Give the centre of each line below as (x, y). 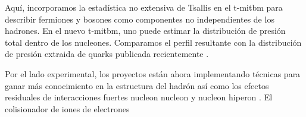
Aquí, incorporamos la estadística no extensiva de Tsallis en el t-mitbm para (144, 7)
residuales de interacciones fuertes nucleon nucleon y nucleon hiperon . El (139, 97)
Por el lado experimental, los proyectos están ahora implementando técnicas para (153, 73)
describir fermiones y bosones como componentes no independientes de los (140, 19)
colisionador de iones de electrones (67, 108)
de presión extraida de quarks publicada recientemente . (107, 54)
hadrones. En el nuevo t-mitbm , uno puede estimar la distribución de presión (145, 31)
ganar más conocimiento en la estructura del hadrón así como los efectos (137, 85)
